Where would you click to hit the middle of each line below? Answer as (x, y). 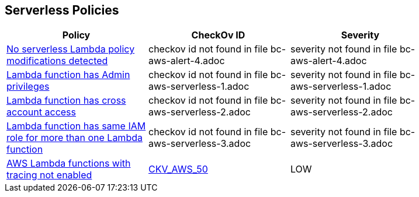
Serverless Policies (62, 10)
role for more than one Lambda (75, 138)
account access (41, 112)
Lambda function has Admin (68, 75)
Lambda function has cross (66, 101)
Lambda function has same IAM (76, 126)
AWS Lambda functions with (69, 163)
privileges (28, 87)
